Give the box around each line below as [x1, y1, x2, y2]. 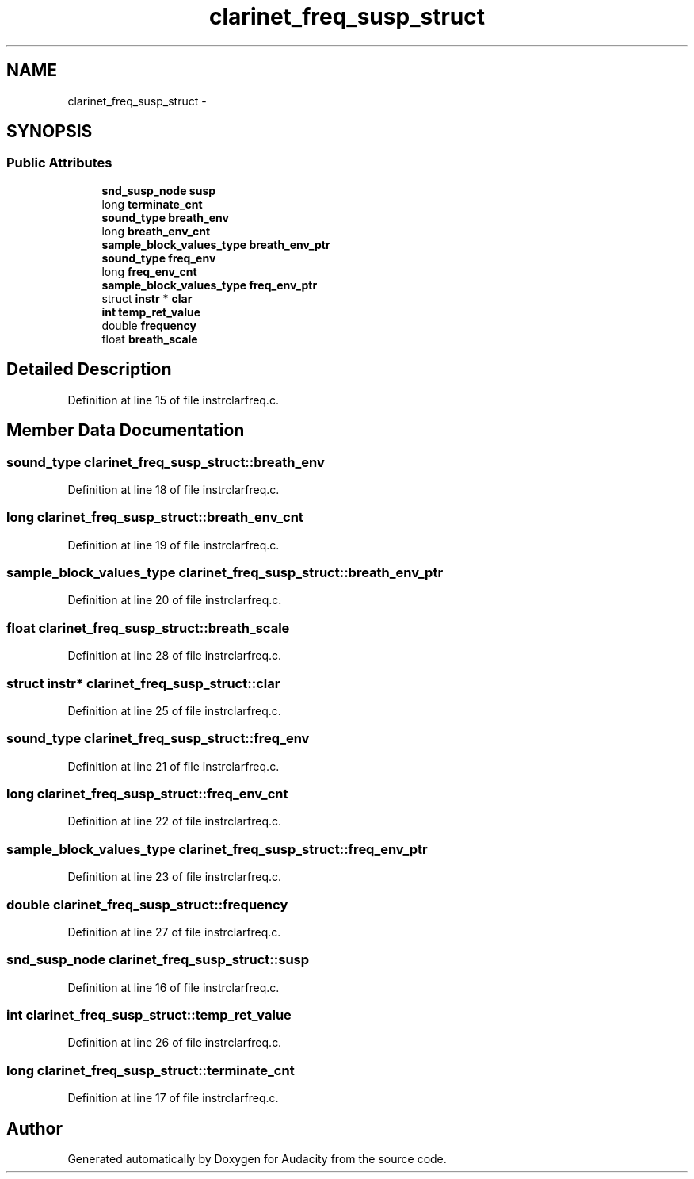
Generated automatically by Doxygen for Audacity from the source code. [67, 1151, 447, 1166]
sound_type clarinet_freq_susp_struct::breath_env [6, 454, 325, 470]
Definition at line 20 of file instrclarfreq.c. [67, 593, 282, 607]
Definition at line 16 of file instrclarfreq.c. [67, 980, 280, 994]
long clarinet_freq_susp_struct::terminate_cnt [6, 1062, 295, 1078]
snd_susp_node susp [101, 183, 216, 197]
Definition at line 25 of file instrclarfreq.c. [67, 703, 281, 718]
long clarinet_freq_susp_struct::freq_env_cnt [6, 786, 288, 802]
